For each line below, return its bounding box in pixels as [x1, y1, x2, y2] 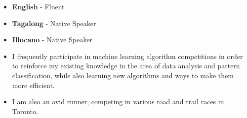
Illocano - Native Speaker [12, 34, 92, 45]
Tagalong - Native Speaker [12, 18, 96, 28]
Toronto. [12, 106, 38, 116]
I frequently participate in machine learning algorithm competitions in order [12, 51, 243, 61]
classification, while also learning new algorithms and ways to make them [12, 70, 234, 80]
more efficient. [12, 80, 55, 90]
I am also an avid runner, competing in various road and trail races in [12, 96, 224, 107]
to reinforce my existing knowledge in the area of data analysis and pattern [12, 60, 240, 71]
